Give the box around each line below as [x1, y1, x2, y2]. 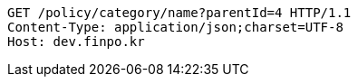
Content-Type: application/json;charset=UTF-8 [7, 20, 343, 34]
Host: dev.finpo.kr [7, 34, 145, 49]
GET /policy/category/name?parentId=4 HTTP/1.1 [7, 5, 352, 20]
